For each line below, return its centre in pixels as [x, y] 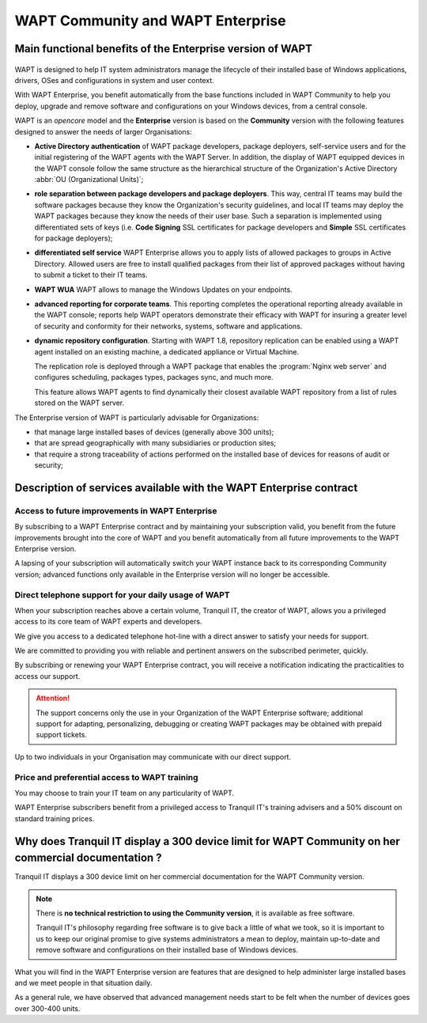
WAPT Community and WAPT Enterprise [150, 21]
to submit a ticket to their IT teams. [91, 275]
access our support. [47, 676]
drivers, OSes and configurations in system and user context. [114, 80]
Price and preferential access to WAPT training [106, 777]
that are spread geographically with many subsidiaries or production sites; [155, 443]
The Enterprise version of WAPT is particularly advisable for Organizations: [137, 417]
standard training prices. [55, 818]
